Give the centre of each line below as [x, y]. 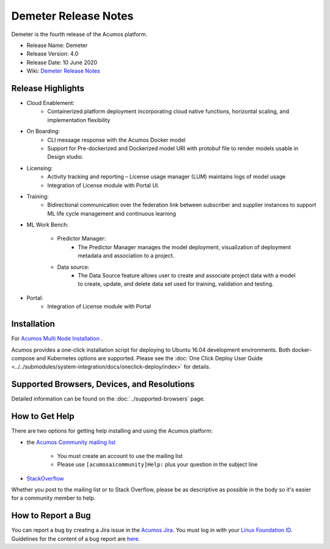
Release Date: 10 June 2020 [62, 62]
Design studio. [65, 157]
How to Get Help [43, 416]
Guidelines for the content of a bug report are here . [76, 539]
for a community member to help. [53, 498]
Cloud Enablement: [50, 103]
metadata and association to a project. [126, 256]
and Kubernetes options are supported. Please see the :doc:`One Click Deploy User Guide [149, 358]
